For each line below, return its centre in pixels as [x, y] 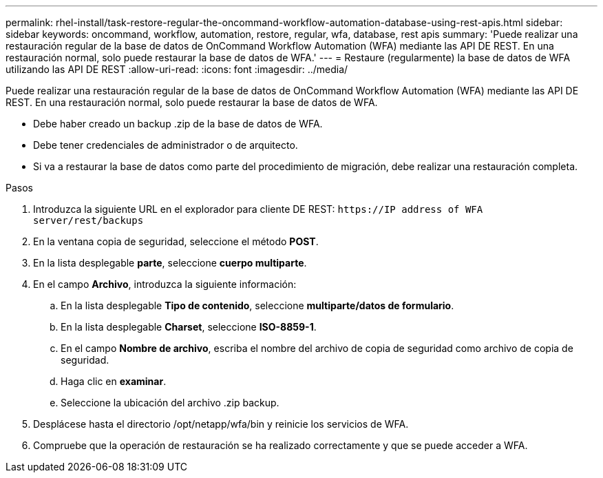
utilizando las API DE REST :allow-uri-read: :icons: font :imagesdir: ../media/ [177, 69]
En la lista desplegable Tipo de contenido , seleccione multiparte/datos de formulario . [257, 305]
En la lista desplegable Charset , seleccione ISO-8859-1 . [189, 327]
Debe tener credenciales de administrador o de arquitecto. [166, 145]
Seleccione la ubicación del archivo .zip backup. [170, 403]
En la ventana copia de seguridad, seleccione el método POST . [176, 241]
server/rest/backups [88, 220]
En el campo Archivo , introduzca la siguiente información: [165, 284]
